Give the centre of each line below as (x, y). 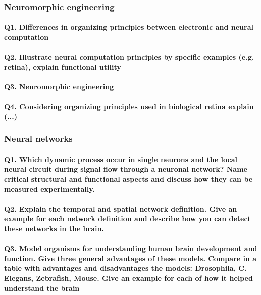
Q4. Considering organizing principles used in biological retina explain (129, 106)
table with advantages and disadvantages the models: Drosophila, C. (125, 268)
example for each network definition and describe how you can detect (127, 218)
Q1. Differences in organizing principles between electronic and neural (129, 27)
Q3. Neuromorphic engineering (59, 86)
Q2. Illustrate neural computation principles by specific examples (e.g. (129, 57)
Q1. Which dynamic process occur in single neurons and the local (121, 159)
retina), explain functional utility (63, 66)
